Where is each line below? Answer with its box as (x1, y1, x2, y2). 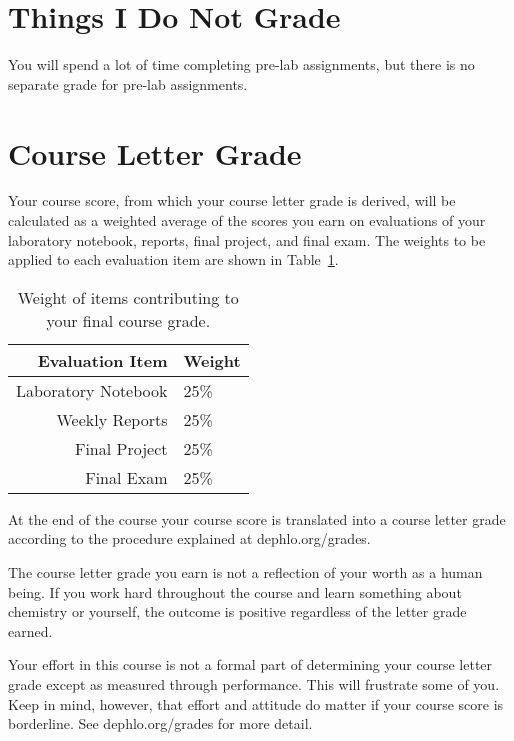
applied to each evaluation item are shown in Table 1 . (8, 249, 339, 270)
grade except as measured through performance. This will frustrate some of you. (8, 673, 500, 694)
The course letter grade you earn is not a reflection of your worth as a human (8, 562, 483, 582)
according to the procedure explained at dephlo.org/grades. (8, 528, 371, 549)
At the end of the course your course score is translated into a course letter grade (8, 508, 506, 529)
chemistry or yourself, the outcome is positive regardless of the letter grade (8, 601, 467, 622)
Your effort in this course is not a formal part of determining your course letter (8, 654, 493, 675)
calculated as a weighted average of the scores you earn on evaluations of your (8, 210, 486, 231)
